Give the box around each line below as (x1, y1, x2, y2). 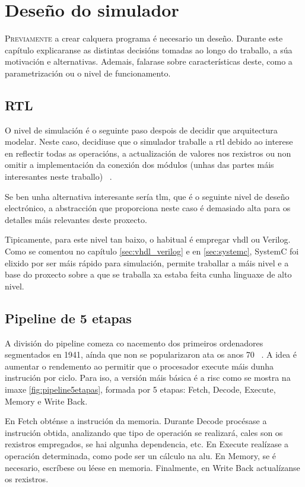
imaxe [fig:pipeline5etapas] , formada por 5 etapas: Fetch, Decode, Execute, (5, 383, 276, 395)
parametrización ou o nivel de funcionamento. (5, 66, 171, 79)
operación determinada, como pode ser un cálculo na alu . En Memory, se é (5, 449, 277, 461)
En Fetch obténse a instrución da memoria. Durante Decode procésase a (5, 415, 267, 427)
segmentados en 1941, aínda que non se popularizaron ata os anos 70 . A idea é (5, 348, 297, 361)
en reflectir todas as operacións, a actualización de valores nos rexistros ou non (5, 147, 291, 159)
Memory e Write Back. (5, 394, 88, 407)
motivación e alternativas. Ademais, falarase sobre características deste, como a (5, 55, 293, 68)
